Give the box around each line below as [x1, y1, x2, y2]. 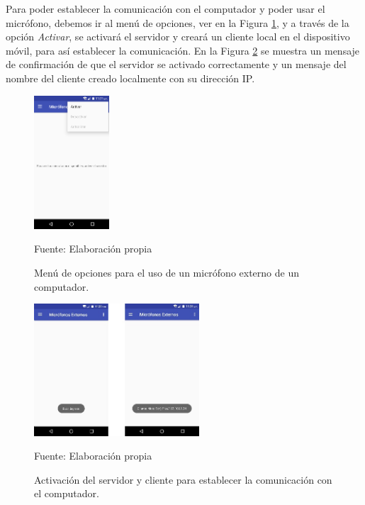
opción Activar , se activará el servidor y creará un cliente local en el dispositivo [6, 29, 350, 44]
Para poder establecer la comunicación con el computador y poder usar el [6, 1, 325, 16]
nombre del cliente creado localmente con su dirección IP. [6, 70, 255, 85]
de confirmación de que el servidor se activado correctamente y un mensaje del [6, 57, 347, 72]
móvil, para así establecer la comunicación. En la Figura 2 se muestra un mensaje [6, 43, 360, 57]
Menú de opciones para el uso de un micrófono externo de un [34, 265, 299, 280]
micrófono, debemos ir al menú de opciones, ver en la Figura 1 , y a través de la [6, 15, 349, 30]
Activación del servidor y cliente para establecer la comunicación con [34, 472, 332, 487]
